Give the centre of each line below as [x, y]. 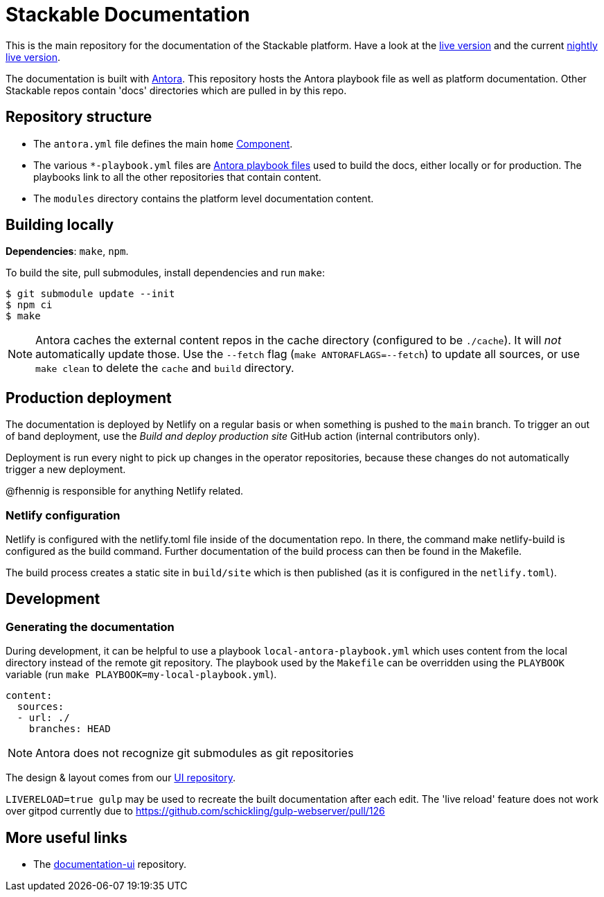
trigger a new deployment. [66, 470]
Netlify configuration [63, 515]
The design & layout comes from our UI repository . [121, 778]
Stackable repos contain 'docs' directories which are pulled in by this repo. [176, 90]
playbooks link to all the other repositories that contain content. [177, 177]
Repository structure [79, 117]
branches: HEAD [70, 729]
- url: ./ [43, 718]
